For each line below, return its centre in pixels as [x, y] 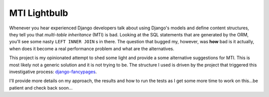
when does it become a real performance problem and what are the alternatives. [92, 48]
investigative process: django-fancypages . [53, 72]
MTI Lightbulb [39, 13]
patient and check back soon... [41, 88]
